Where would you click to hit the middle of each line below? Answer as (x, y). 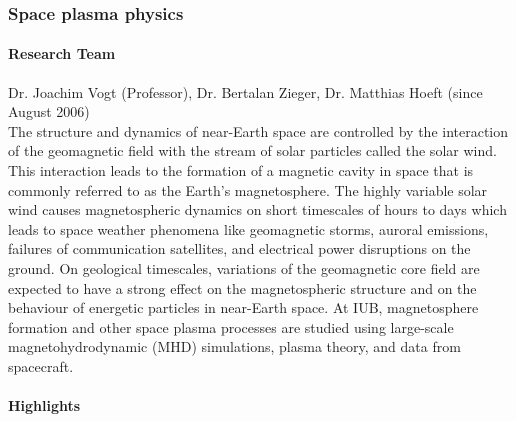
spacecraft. (41, 365)
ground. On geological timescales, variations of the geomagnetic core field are (244, 267)
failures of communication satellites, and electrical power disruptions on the (239, 248)
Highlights (44, 405)
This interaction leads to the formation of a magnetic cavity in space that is (241, 170)
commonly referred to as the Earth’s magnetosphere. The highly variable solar (248, 189)
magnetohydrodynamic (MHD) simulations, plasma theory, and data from (234, 346)
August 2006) (49, 111)
